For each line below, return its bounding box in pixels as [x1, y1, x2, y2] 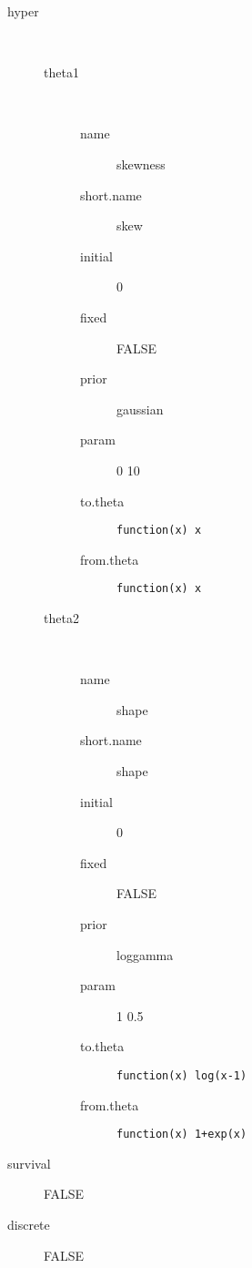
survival [7, 1153, 51, 1172]
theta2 [44, 608, 79, 627]
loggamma [116, 945, 174, 964]
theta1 [44, 63, 79, 82]
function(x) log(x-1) [116, 1069, 247, 1082]
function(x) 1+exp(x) [116, 1128, 247, 1141]
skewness [116, 154, 166, 173]
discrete [7, 1215, 50, 1233]
